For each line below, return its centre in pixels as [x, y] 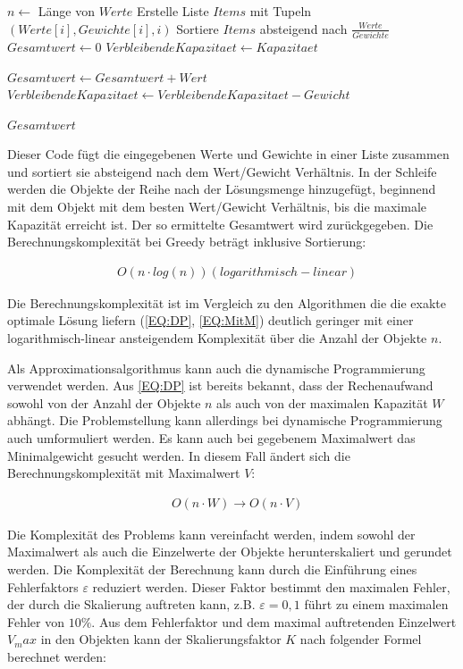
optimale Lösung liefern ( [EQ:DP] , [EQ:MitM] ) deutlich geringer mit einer [210, 320]
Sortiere [198, 28]
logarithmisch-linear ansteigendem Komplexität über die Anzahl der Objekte [217, 338]
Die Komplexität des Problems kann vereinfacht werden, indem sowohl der [211, 534]
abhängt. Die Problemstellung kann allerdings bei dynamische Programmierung [225, 420]
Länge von [66, 11]
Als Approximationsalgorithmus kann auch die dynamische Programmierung [216, 368]
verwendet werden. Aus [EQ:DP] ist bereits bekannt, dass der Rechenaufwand [220, 385]
